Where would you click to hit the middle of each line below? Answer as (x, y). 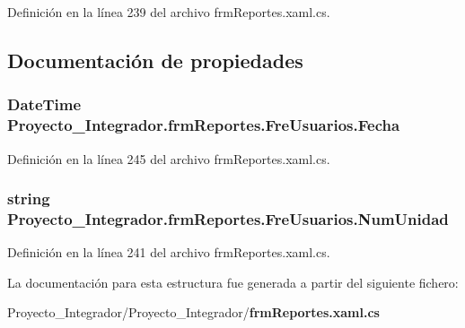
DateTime (44, 104)
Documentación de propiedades (155, 60)
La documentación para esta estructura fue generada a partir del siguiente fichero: (233, 282)
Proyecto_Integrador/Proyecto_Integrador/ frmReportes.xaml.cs (193, 312)
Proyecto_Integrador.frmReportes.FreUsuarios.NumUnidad (228, 218)
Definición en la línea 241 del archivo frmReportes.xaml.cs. (169, 252)
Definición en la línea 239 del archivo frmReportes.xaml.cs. (169, 12)
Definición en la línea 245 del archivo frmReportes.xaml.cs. (169, 158)
